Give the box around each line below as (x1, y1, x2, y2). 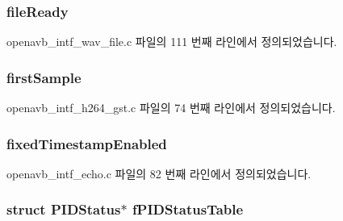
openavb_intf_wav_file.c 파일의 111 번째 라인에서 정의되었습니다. (6, 33, 337, 50)
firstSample (6, 67, 82, 87)
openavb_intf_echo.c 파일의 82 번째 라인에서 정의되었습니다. (6, 165, 312, 181)
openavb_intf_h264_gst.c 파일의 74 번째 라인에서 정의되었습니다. (6, 99, 336, 116)
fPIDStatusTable (132, 199, 244, 219)
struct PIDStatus (6, 199, 121, 219)
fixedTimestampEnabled (6, 133, 167, 153)
